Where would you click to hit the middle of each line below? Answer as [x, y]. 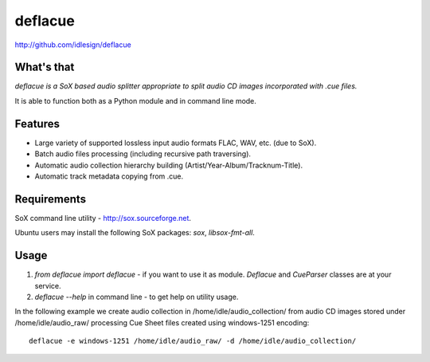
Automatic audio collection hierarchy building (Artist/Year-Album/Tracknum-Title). [168, 165]
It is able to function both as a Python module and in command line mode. [135, 100]
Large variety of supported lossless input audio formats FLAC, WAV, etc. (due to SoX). [176, 143]
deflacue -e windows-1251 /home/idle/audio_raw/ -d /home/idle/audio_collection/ [193, 341]
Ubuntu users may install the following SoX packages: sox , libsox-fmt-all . [135, 233]
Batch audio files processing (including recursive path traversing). [143, 154]
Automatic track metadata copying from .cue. [109, 176]
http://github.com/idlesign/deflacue [73, 45]
